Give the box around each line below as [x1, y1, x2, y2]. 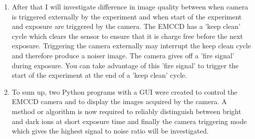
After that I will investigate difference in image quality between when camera [11, 1, 249, 11]
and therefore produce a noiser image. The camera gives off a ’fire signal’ [11, 50, 235, 60]
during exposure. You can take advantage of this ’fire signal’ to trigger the [11, 60, 239, 70]
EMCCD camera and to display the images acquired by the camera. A [11, 96, 227, 107]
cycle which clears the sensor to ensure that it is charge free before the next [11, 30, 243, 41]
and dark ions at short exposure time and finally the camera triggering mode [11, 116, 247, 126]
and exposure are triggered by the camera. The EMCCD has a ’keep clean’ [11, 21, 241, 31]
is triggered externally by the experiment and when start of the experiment [11, 11, 242, 21]
